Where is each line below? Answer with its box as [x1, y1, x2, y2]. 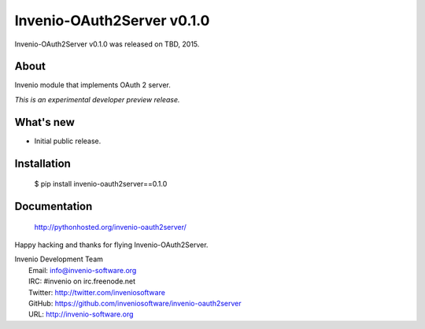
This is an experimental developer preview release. [14, 94, 180, 104]
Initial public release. [34, 136, 102, 146]
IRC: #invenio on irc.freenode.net [28, 276, 136, 286]
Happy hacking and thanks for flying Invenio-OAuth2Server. [14, 240, 209, 250]
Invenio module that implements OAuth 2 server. [14, 80, 171, 90]
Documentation [14, 199, 93, 213]
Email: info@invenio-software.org [28, 265, 137, 275]
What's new [14, 115, 75, 129]
